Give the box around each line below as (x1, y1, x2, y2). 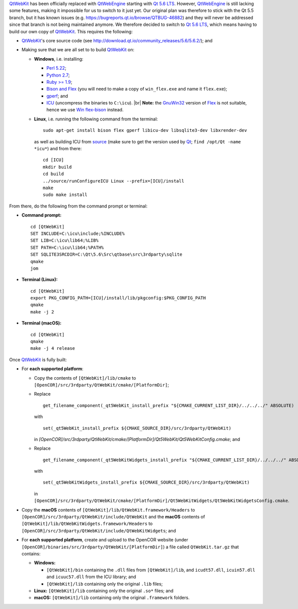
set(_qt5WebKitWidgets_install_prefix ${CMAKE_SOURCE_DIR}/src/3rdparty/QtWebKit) (43, 480, 250, 485)
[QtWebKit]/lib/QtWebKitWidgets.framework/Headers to (21, 520, 153, 527)
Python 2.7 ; (46, 72, 70, 78)
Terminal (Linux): (21, 277, 58, 283)
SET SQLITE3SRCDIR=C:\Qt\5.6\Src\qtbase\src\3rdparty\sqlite (30, 252, 182, 257)
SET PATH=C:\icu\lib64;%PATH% (30, 244, 104, 250)
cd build (43, 171, 64, 177)
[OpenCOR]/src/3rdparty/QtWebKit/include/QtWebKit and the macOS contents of (21, 514, 206, 520)
